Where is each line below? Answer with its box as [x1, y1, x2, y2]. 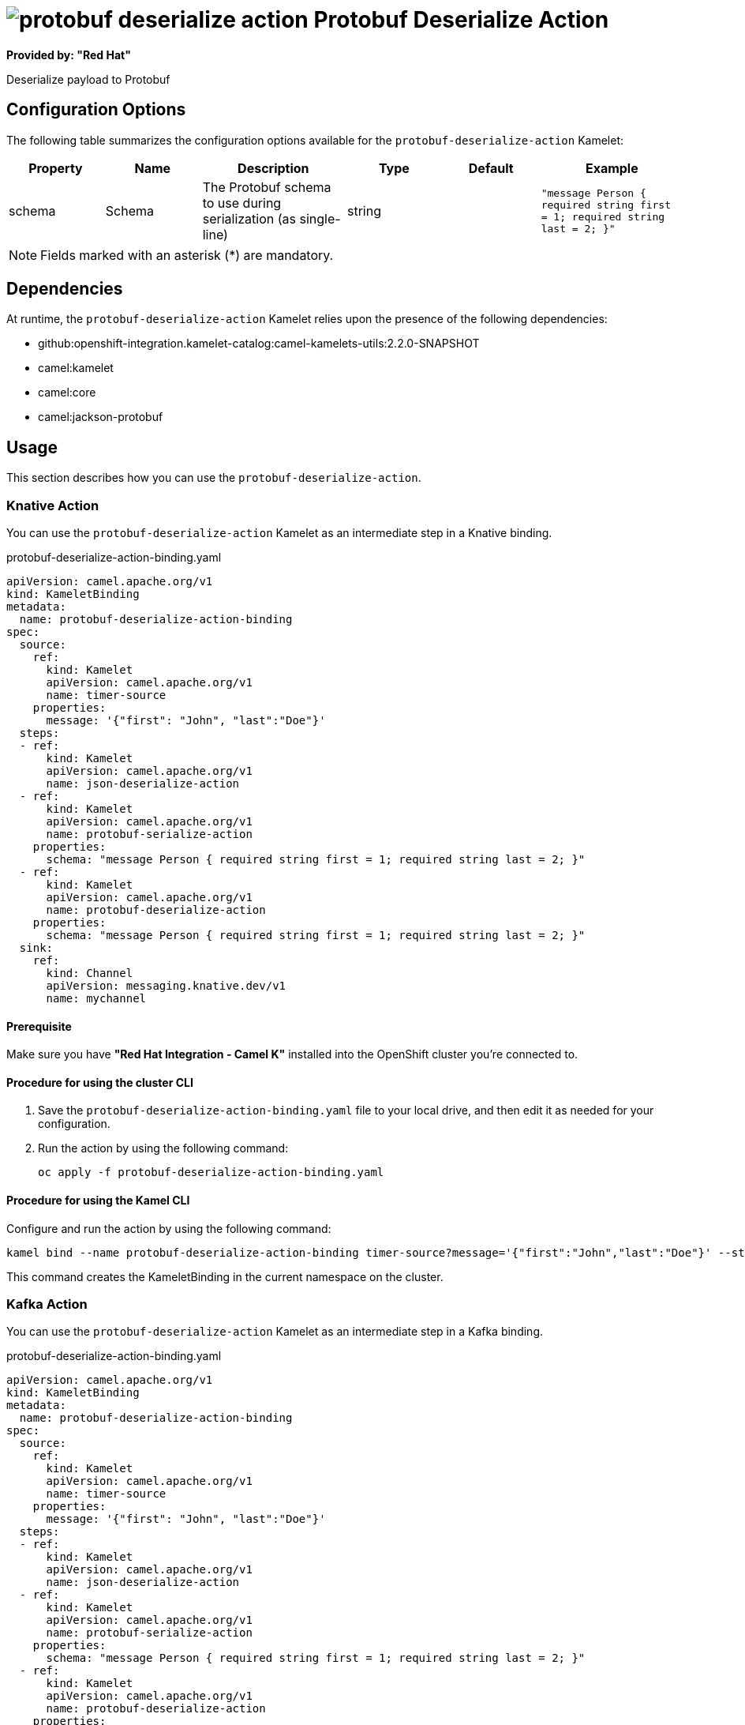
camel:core [38, 385, 96, 400]
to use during [202, 194, 282, 211]
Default [468, 160, 514, 176]
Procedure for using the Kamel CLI [6, 1193, 190, 1208]
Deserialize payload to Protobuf [6, 72, 170, 86]
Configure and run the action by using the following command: [6, 1221, 331, 1235]
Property [28, 160, 83, 176]
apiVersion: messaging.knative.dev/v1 [46, 979, 286, 993]
